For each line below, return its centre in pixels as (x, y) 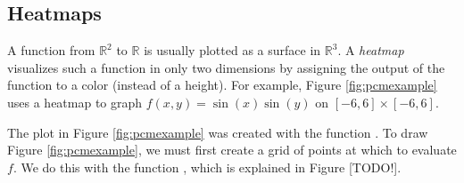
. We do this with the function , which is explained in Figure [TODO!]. (207, 167)
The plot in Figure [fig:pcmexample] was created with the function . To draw (218, 132)
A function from (51, 50)
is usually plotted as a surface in (232, 50)
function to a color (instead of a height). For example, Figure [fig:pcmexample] (222, 85)
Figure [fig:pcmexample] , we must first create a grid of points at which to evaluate (232, 150)
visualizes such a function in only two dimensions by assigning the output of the (226, 67)
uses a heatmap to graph (75, 102)
